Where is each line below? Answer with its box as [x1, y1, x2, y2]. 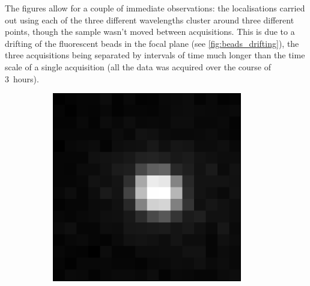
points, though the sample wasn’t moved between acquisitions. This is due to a [5, 25, 295, 38]
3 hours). [5, 72, 39, 85]
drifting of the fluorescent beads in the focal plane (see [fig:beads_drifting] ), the [5, 37, 299, 49]
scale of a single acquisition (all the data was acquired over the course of [5, 60, 272, 73]
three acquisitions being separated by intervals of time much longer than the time [5, 49, 305, 61]
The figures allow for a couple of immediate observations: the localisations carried [5, 2, 305, 14]
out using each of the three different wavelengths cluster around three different [5, 13, 294, 26]
